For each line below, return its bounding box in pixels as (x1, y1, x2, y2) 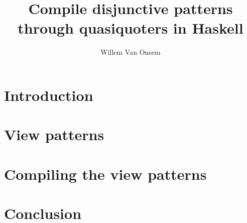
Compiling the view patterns (4, 163, 207, 184)
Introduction (4, 84, 93, 105)
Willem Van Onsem (100, 47, 161, 57)
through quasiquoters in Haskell (18, 18, 243, 38)
